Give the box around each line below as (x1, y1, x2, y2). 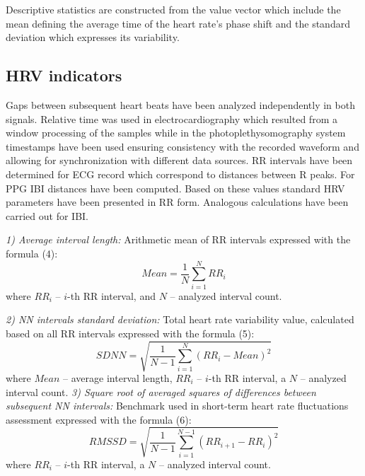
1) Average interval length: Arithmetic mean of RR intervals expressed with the (6, 232, 351, 247)
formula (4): (6, 245, 58, 260)
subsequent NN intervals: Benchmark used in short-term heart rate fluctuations (6, 398, 349, 413)
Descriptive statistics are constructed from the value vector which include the (6, 2, 341, 16)
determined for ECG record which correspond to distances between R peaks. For (6, 166, 355, 181)
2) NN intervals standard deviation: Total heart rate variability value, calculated (6, 312, 354, 327)
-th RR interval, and (67, 288, 156, 303)
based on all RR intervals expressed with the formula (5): (6, 325, 255, 340)
